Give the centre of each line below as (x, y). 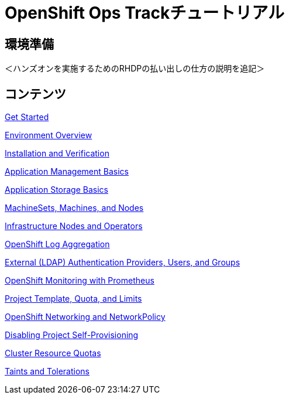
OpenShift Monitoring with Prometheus (80, 281)
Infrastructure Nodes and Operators (74, 226)
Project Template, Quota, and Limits (73, 299)
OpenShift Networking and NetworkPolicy (85, 317)
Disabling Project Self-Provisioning (72, 335)
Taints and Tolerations (47, 371)
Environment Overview (49, 135)
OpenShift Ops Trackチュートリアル (144, 13)
